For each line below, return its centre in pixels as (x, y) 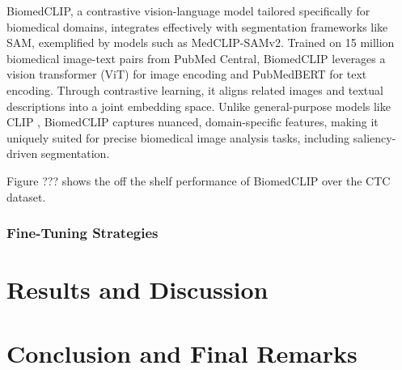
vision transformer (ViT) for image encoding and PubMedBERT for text (187, 74)
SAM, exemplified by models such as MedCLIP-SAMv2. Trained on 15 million (201, 43)
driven (22, 153)
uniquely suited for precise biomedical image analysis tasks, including (178, 137)
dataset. (26, 196)
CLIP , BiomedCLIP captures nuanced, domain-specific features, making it (193, 122)
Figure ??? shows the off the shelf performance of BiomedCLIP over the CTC (199, 180)
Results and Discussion (138, 289)
